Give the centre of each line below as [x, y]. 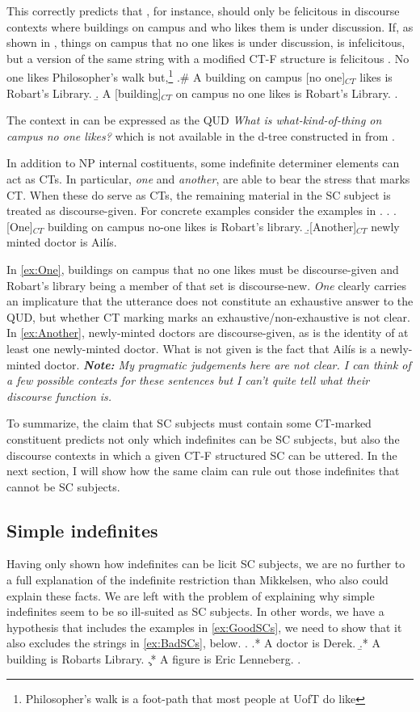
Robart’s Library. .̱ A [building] [84, 93]
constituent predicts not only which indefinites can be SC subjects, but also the [203, 438]
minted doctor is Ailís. [62, 242]
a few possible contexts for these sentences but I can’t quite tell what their [188, 380]
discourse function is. [59, 396]
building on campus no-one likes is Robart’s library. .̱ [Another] [202, 226]
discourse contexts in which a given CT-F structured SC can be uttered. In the [202, 455]
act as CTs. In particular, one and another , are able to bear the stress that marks [208, 179]
